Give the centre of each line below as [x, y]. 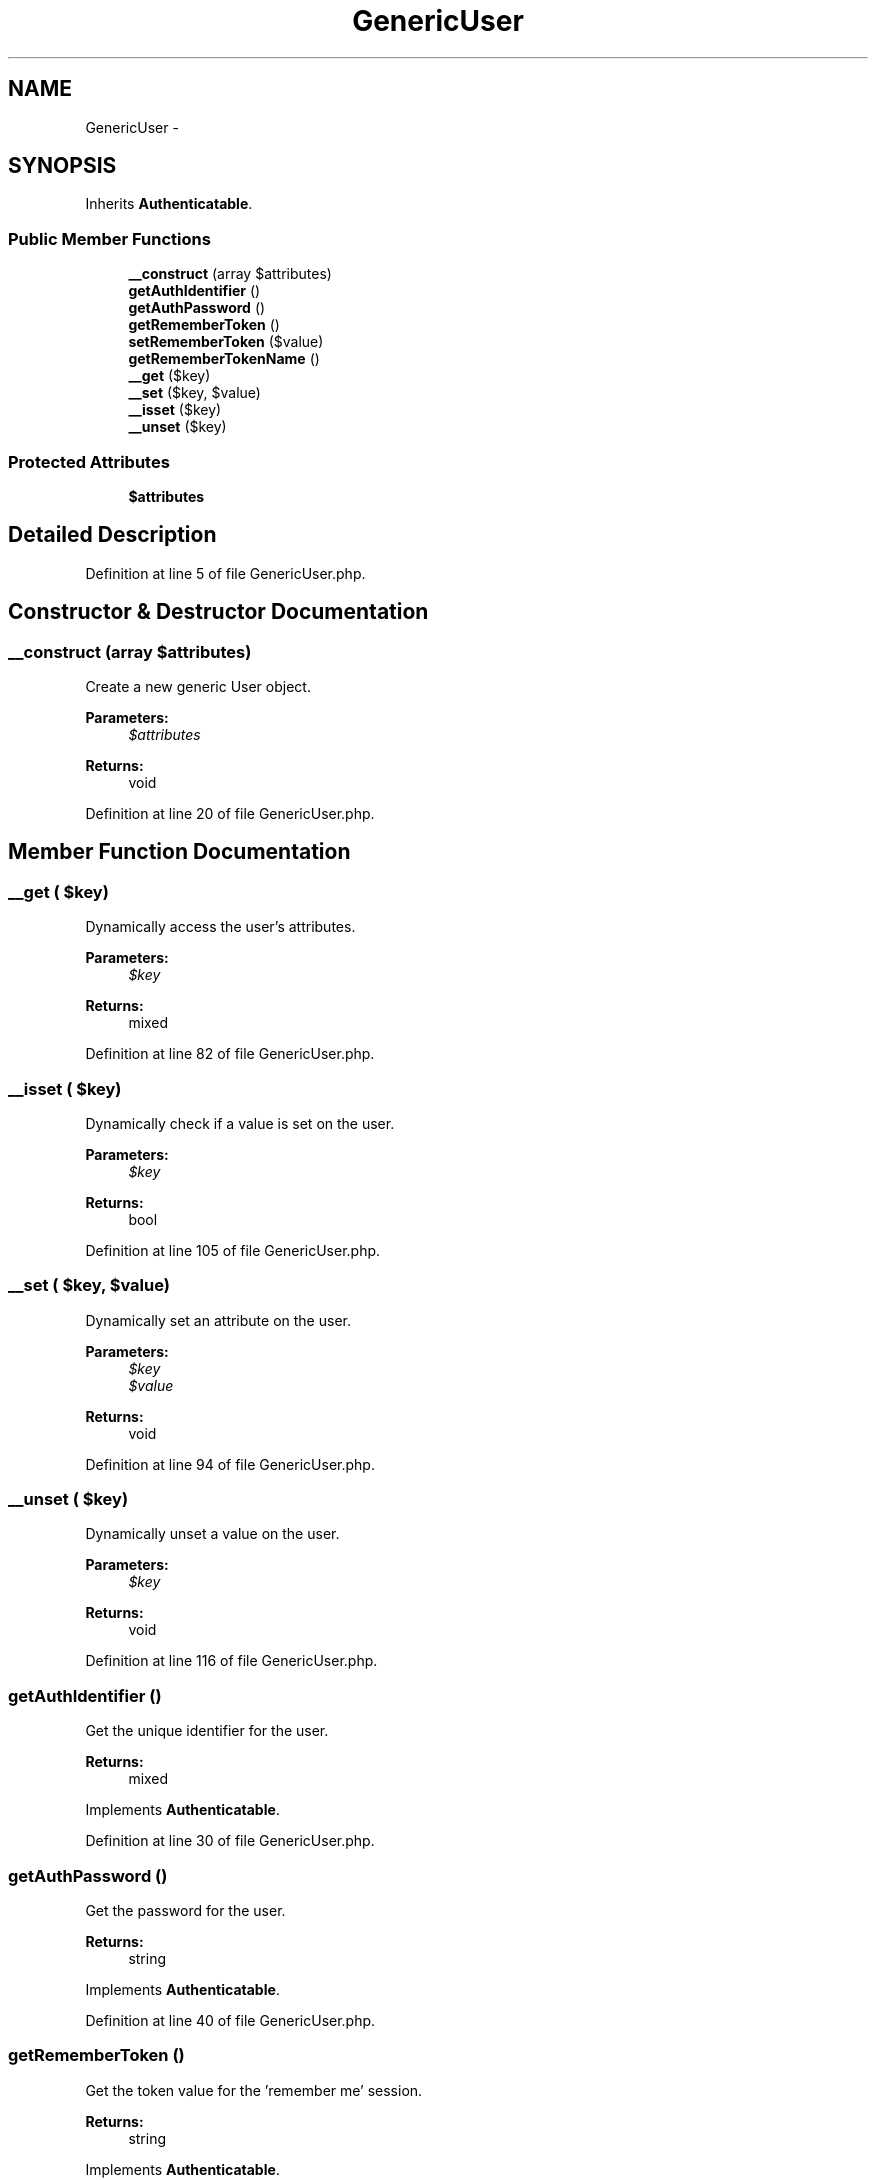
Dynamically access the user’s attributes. [220, 927]
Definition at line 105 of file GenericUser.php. [233, 1250]
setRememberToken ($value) [226, 342]
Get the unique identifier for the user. [207, 1731]
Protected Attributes [89, 461]
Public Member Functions [109, 238]
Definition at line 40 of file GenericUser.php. [230, 2020]
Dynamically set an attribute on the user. [218, 1320]
